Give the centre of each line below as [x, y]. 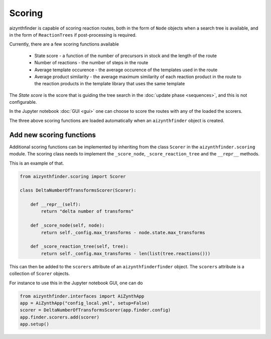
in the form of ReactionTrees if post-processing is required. [73, 35]
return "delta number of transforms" [87, 211]
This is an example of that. [37, 163]
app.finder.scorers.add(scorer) [60, 317]
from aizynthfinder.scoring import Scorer [73, 176]
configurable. [23, 102]
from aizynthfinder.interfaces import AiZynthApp [82, 296]
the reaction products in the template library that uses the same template [110, 84]
